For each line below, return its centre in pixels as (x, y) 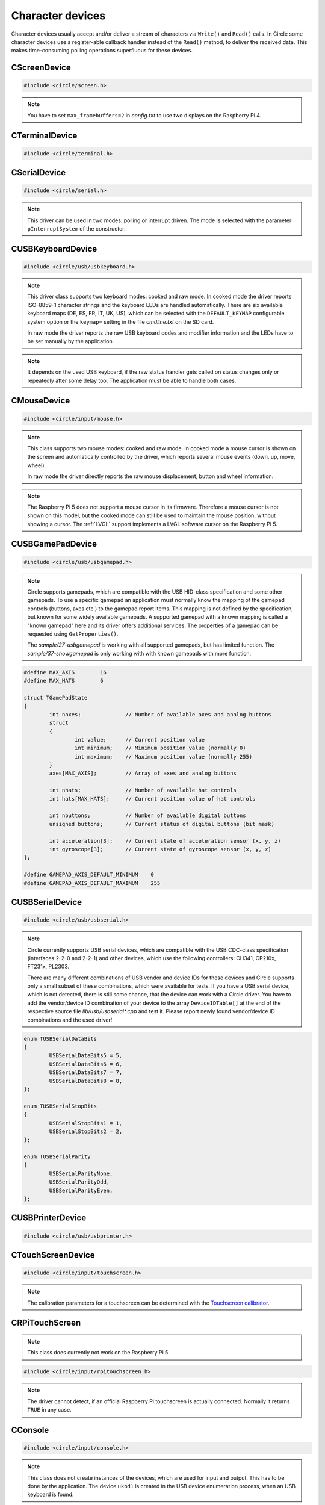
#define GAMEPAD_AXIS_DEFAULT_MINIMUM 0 (89, 875)
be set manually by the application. (71, 341)
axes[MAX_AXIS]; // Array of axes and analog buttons (143, 773)
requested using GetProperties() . (73, 634)
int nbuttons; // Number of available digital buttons (147, 815)
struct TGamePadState (56, 697)
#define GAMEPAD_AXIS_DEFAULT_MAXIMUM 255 (92, 883)
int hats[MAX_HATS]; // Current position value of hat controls (152, 799)
